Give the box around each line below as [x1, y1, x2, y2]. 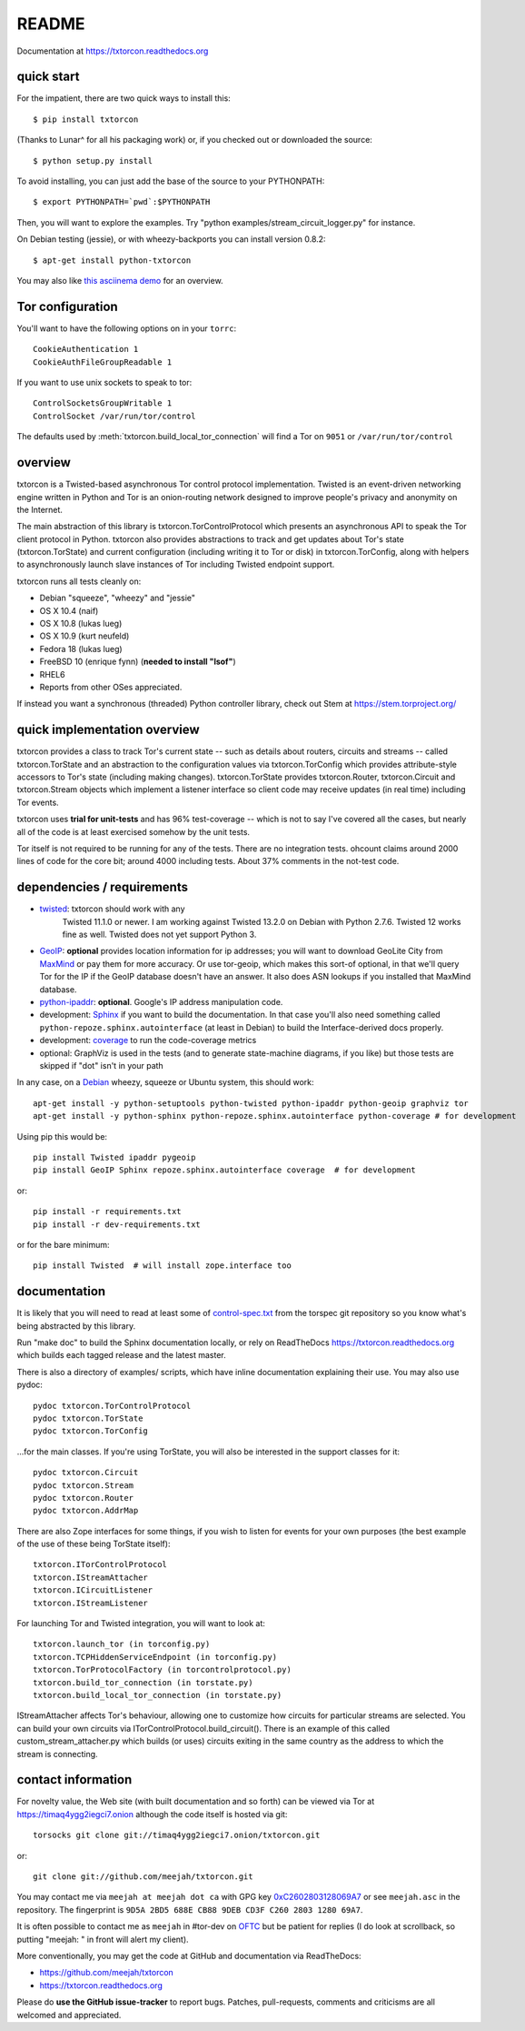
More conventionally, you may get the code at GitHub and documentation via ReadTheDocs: [16, 1950, 362, 1961]
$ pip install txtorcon [33, 114, 139, 125]
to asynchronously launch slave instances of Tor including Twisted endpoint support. [16, 559, 335, 570]
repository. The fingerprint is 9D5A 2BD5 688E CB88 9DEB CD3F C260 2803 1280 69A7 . [16, 1904, 363, 1915]
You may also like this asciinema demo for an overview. [16, 275, 223, 286]
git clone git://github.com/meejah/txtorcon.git [33, 1872, 253, 1882]
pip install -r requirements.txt [33, 1206, 182, 1217]
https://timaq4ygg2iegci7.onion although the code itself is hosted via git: [16, 1808, 288, 1819]
